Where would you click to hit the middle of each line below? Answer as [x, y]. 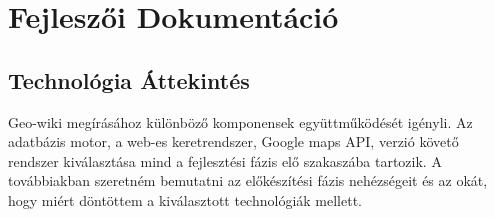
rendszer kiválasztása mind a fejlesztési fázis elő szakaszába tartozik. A [225, 160]
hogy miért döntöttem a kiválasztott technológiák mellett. [185, 199]
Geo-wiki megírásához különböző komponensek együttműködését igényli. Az [240, 121]
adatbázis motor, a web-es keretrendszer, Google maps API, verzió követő [233, 141]
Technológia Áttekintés [129, 79]
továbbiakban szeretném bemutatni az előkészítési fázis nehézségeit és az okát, [248, 180]
